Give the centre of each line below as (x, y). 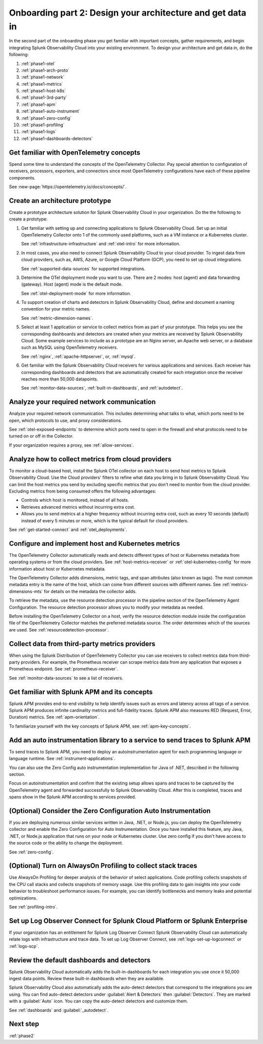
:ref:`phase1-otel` (38, 63)
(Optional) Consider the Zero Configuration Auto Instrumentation (110, 811)
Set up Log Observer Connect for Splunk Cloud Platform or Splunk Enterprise (128, 921)
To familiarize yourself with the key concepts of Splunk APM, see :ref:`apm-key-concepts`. (100, 726)
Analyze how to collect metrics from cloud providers (90, 459)
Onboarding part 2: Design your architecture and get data (128, 13)
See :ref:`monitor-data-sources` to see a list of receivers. (66, 678)
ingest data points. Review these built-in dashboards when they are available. (87, 979)
